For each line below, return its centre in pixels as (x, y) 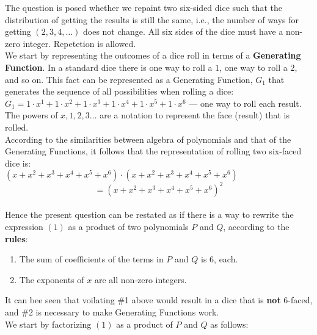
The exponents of (52, 279)
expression (24, 226)
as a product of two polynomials (128, 226)
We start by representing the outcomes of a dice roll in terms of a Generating (153, 55)
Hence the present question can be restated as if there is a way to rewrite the (149, 214)
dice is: (18, 163)
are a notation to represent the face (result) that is (195, 115)
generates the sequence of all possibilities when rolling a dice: (119, 91)
